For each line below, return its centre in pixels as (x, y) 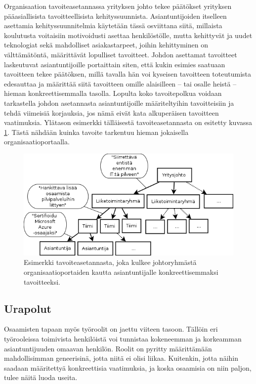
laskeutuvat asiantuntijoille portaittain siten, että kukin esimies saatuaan (115, 64)
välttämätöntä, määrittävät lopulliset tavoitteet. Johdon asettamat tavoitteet (121, 54)
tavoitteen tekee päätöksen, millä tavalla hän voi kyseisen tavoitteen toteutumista (128, 74)
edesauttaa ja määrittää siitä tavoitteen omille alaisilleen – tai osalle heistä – (120, 83)
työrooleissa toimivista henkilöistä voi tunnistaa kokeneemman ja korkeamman (123, 338)
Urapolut (28, 308)
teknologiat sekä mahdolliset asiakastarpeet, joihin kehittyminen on (106, 45)
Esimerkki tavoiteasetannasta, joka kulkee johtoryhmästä (110, 262)
